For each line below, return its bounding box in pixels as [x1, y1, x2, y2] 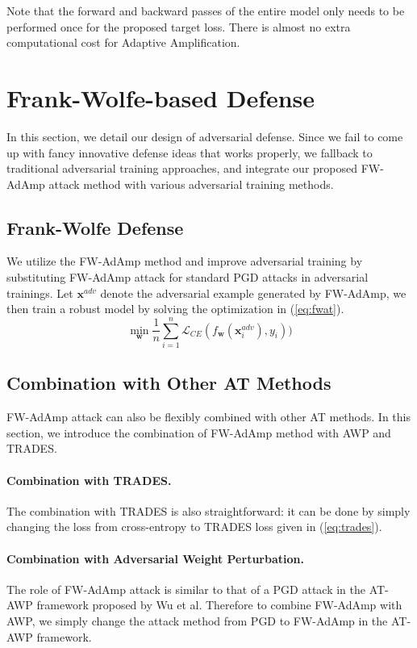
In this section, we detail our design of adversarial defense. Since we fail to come [6, 128, 403, 144]
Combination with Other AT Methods [6, 370, 332, 395]
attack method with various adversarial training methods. [48, 175, 334, 192]
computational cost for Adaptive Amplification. [6, 34, 240, 51]
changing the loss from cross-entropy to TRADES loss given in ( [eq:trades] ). [6, 518, 382, 535]
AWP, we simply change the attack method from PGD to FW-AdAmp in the [6, 612, 388, 629]
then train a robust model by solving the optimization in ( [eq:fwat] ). [6, 300, 344, 317]
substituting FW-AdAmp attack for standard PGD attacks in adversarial [6, 269, 369, 286]
